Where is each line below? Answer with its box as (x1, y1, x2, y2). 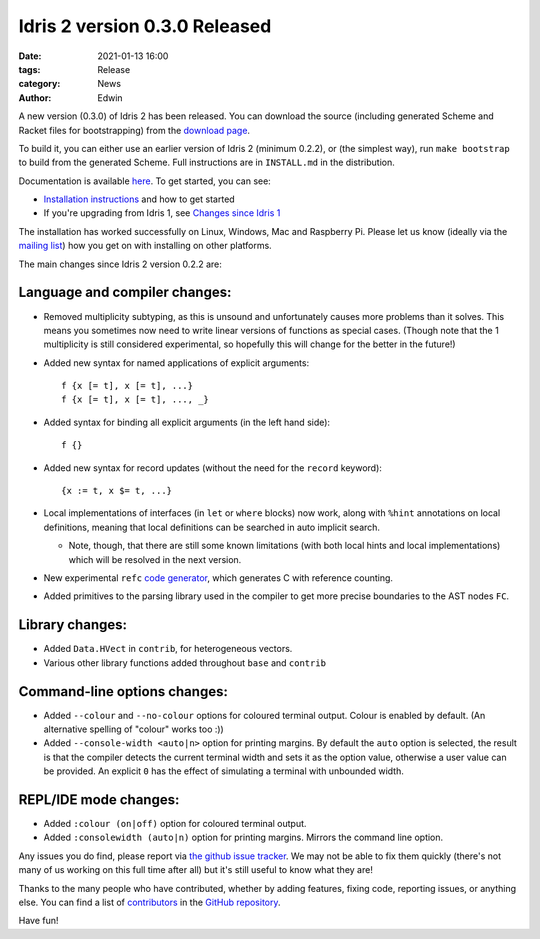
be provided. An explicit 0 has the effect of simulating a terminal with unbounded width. (43, 765, 404, 777)
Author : (18, 91, 52, 104)
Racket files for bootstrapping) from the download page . (18, 124, 250, 136)
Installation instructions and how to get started (43, 193, 235, 205)
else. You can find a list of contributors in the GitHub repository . (18, 896, 281, 909)
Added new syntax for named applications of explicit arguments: (43, 356, 310, 369)
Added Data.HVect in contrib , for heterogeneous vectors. (43, 643, 293, 655)
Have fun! (18, 915, 59, 927)
